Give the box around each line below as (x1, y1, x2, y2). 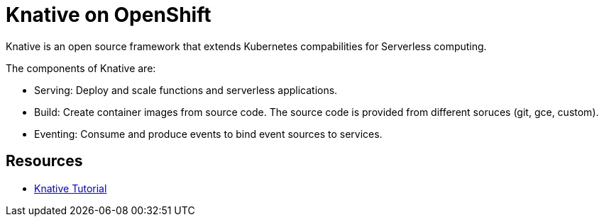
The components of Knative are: (6, 62, 156, 74)
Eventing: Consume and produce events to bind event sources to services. (34, 127, 383, 140)
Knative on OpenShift (6, 3, 212, 27)
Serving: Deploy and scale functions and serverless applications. (34, 83, 338, 96)
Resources (6, 152, 83, 170)
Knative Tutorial (34, 182, 107, 194)
